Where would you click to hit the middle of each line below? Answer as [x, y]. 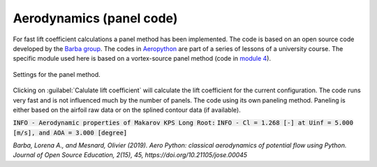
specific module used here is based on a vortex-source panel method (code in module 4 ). [142, 59]
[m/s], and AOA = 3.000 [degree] [70, 132]
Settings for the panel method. [57, 74]
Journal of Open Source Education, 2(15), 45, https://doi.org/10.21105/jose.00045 [130, 155]
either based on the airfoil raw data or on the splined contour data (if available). [127, 110]
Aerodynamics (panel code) [95, 18]
